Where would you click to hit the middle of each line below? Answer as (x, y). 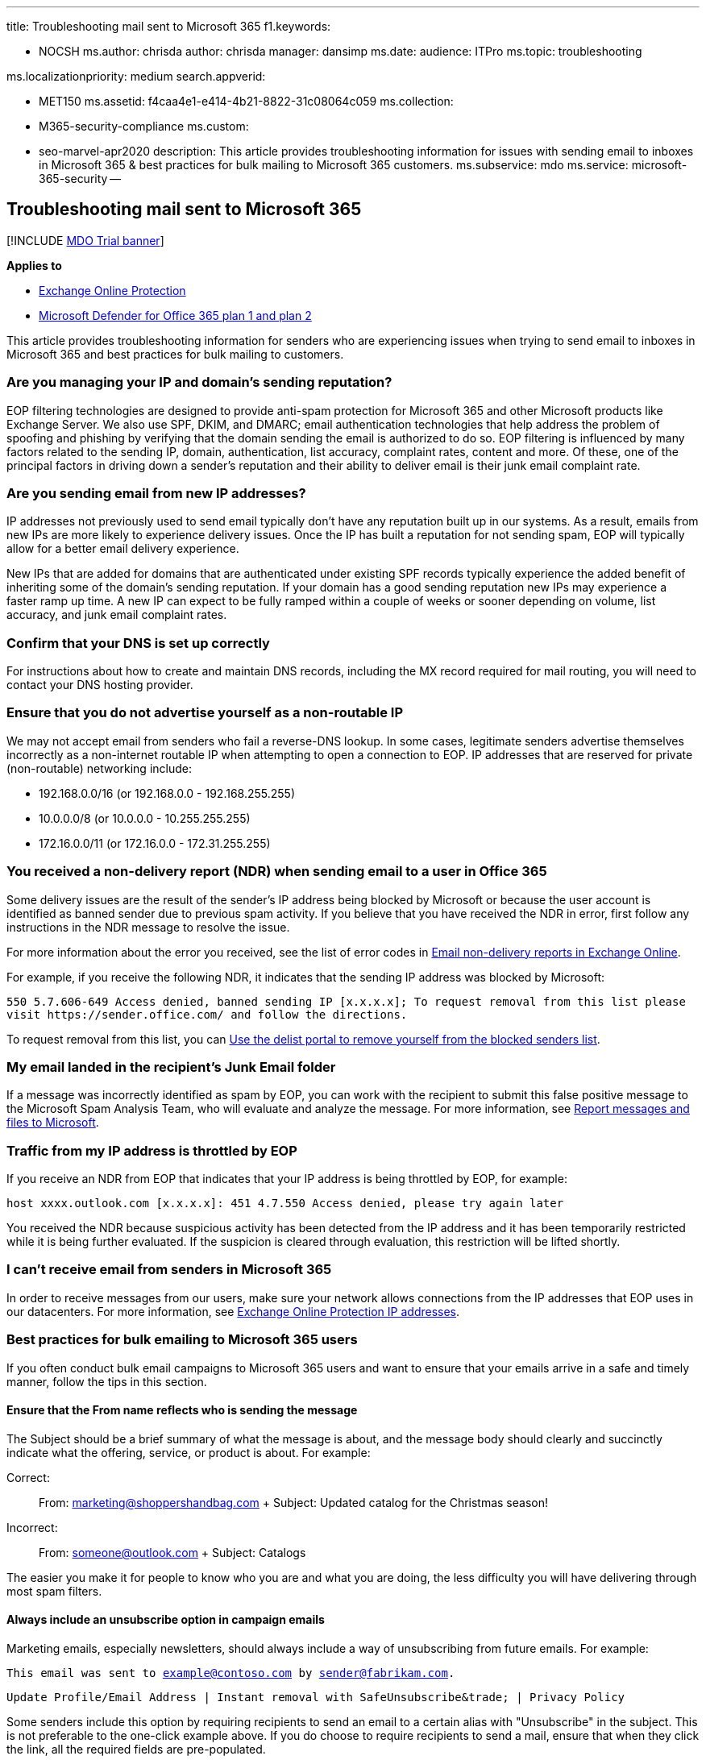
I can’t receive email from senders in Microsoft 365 (169, 1270)
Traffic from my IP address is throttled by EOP (152, 1150)
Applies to (34, 265)
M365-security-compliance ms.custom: (144, 126)
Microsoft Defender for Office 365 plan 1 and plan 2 (175, 315)
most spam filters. (54, 1591)
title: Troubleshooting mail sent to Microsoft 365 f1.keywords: (169, 26)
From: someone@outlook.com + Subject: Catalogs (172, 1552)
